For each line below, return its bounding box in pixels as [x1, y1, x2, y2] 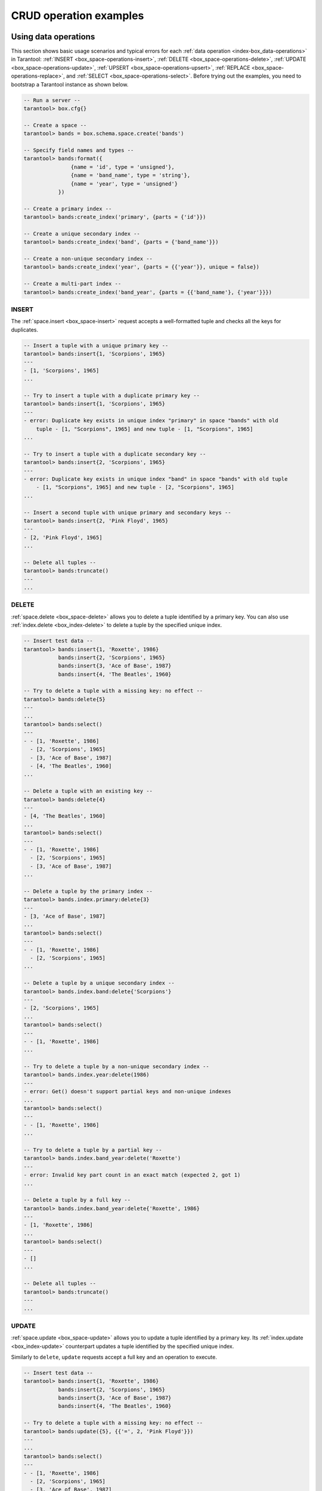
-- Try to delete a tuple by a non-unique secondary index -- [23, 1063, 209, 1070]
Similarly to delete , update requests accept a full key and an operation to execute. [11, 1353, 217, 1360]
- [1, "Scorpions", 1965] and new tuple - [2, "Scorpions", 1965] [36, 484, 235, 491]
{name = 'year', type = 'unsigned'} [70, 180, 178, 187]
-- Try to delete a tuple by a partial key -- [23, 1146, 162, 1153]
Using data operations [11, 32, 95, 42]
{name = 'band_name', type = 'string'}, [70, 172, 191, 179]
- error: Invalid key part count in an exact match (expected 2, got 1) [23, 1172, 241, 1178]
